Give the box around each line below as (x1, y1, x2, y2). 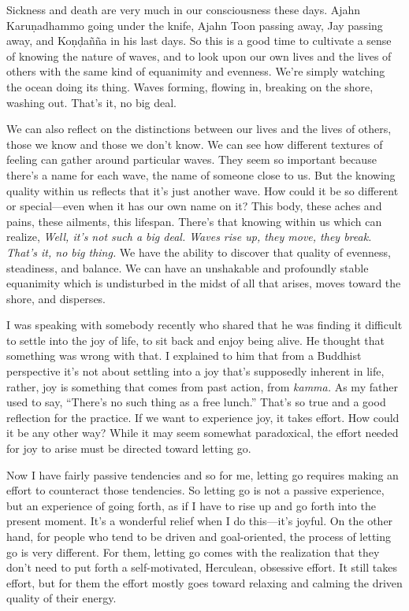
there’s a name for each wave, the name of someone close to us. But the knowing (6, 166, 396, 183)
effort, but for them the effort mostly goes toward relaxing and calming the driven (6, 574, 403, 591)
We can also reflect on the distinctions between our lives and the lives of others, (6, 120, 392, 137)
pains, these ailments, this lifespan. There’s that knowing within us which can (6, 213, 382, 229)
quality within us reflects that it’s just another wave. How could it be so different (6, 182, 399, 198)
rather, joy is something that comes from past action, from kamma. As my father (6, 378, 398, 394)
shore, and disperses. (6, 290, 106, 306)
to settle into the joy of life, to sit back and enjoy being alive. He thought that (6, 331, 385, 348)
